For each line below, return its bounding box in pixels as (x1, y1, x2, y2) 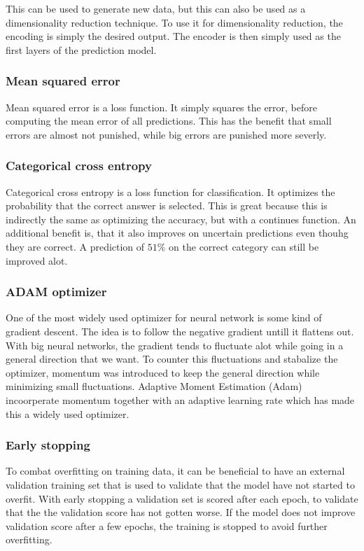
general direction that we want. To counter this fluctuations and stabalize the (6, 351, 338, 366)
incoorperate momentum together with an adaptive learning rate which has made (6, 392, 355, 407)
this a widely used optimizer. (6, 406, 129, 421)
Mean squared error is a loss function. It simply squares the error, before (6, 99, 318, 114)
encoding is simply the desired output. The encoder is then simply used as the (6, 29, 341, 43)
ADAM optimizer (6, 283, 107, 300)
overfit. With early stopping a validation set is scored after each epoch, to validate (6, 491, 358, 505)
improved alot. (6, 253, 68, 267)
